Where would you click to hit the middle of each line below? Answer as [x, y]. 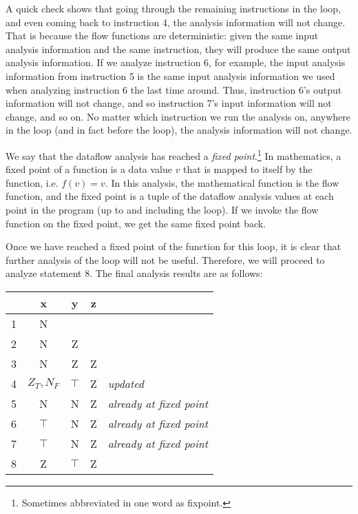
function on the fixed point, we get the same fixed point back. [136, 223]
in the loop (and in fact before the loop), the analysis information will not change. [179, 130]
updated [126, 383]
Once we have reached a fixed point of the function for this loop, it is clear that [173, 246]
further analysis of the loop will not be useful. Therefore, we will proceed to [165, 259]
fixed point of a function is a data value [89, 169]
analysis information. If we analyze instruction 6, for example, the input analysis [176, 62]
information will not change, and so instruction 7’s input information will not [169, 103]
